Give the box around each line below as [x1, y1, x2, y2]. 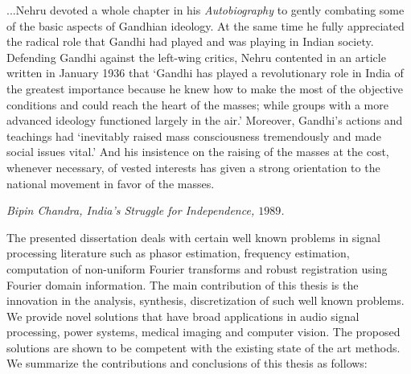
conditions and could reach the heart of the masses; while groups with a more [6, 96, 388, 113]
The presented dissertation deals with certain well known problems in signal [6, 228, 380, 245]
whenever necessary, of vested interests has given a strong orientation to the [6, 158, 380, 175]
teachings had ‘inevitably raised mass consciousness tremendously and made [6, 127, 381, 144]
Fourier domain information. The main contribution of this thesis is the [6, 276, 359, 293]
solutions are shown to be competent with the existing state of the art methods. [6, 339, 401, 356]
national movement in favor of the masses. [6, 175, 215, 191]
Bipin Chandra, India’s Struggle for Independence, [6, 202, 255, 219]
